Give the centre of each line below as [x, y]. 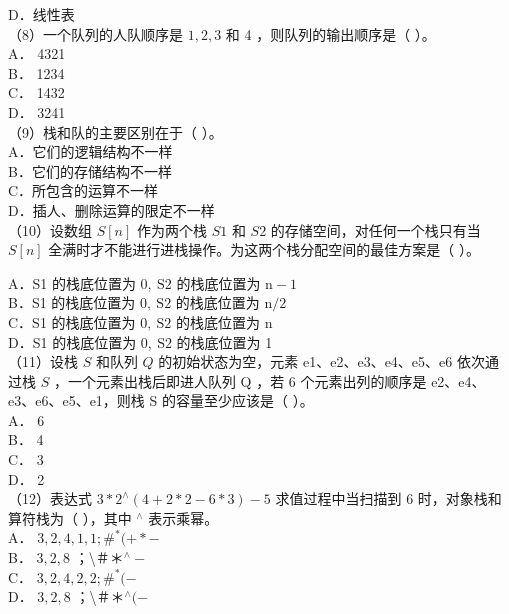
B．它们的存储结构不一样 [90, 170]
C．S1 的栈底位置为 [72, 321]
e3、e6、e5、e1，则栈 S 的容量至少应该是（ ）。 [161, 400]
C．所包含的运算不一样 [83, 190]
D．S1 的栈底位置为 [72, 341]
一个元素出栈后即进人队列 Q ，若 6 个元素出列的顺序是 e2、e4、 [276, 380]
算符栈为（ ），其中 [70, 517]
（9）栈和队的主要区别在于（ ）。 [115, 131]
